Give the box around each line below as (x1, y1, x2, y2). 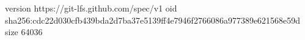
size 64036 (5, 25, 43, 38)
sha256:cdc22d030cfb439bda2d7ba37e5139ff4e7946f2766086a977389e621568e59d (5, 13, 301, 26)
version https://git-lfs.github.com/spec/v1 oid (5, 2, 177, 14)
